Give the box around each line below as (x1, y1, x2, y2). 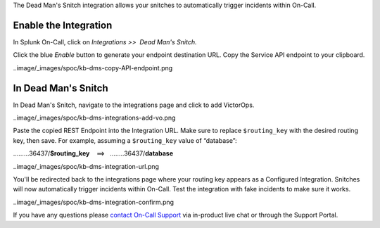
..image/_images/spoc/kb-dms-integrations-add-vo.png (13, 113, 176, 122)
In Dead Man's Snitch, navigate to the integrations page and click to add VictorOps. (13, 101, 255, 109)
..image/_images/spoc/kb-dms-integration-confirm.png (13, 198, 175, 206)
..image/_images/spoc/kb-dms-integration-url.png (13, 162, 160, 170)
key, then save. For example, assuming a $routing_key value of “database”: (13, 136, 237, 144)
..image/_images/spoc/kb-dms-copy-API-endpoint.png (13, 63, 173, 72)
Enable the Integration (13, 19, 113, 31)
